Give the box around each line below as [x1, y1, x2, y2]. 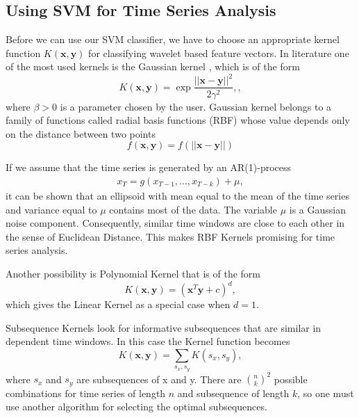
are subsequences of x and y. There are [76, 371, 242, 386]
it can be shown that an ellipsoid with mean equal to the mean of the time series [6, 188, 349, 202]
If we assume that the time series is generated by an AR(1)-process [6, 160, 292, 175]
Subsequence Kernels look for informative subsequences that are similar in [6, 320, 322, 335]
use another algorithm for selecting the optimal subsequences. [6, 399, 267, 414]
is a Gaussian [289, 202, 346, 216]
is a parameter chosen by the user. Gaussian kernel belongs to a [60, 99, 332, 113]
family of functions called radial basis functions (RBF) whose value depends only [6, 113, 350, 127]
